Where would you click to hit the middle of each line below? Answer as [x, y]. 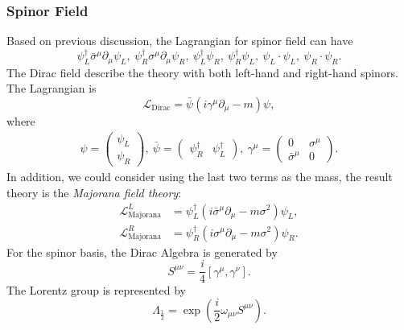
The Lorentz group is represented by [96, 290]
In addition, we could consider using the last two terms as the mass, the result [200, 177]
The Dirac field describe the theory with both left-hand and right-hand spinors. [202, 72]
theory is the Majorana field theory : [94, 192]
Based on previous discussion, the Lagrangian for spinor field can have [180, 41]
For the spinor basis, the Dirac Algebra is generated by [142, 252]
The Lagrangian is [52, 88]
